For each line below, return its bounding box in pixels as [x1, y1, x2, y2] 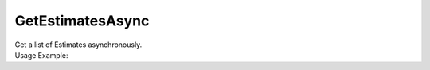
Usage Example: [14, 50, 68, 60]
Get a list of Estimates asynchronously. [14, 40, 143, 49]
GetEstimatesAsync [14, 12, 150, 29]
